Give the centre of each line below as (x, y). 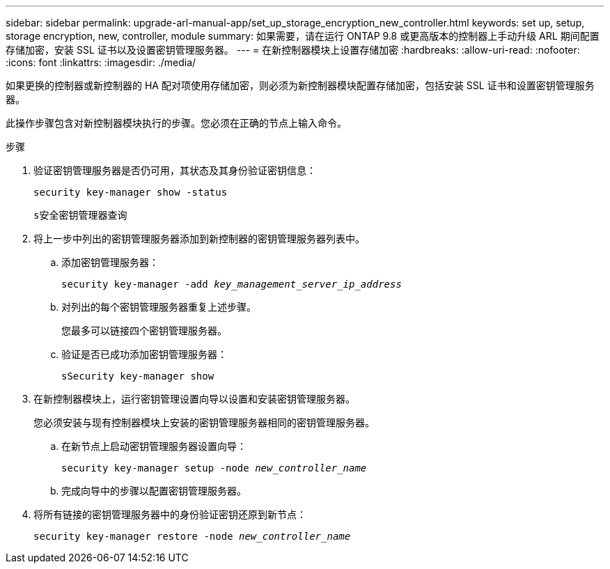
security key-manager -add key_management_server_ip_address (232, 284)
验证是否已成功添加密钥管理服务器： (144, 354)
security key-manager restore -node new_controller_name (192, 536)
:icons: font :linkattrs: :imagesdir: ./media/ (101, 62)
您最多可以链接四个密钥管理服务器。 (144, 330)
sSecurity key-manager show (138, 376)
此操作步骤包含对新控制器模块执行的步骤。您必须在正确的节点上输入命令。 (176, 123)
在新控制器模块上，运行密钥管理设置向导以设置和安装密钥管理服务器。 (194, 399)
